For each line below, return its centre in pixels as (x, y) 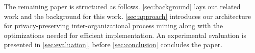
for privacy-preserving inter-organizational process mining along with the (114, 26)
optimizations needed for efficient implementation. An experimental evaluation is (125, 35)
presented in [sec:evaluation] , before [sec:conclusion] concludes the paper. (113, 44)
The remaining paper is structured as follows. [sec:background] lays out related (122, 6)
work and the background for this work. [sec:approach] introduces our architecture (127, 16)
